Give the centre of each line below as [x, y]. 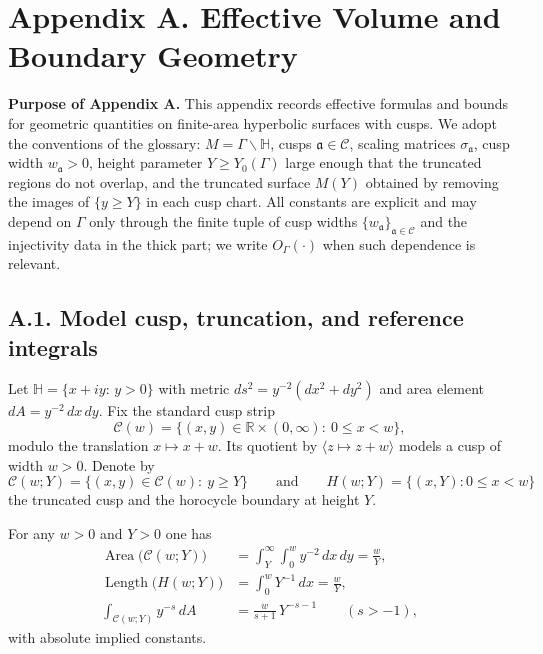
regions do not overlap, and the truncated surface [159, 181]
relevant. [34, 263]
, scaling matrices [402, 142]
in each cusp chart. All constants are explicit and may [311, 201]
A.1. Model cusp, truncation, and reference [236, 317]
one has [188, 532]
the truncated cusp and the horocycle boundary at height [184, 499]
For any [31, 532]
